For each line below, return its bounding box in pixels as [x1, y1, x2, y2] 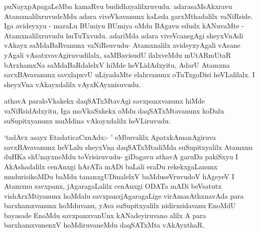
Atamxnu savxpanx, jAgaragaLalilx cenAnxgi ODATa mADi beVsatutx [4, 181, 222, 191]
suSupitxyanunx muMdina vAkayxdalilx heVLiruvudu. [4, 115, 171, 125]
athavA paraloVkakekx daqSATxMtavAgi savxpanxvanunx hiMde [4, 96, 205, 106]
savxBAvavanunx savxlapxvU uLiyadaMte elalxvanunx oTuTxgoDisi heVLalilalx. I [4, 69, 255, 80]
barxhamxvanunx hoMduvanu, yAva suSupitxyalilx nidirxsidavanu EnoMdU [4, 200, 236, 211]
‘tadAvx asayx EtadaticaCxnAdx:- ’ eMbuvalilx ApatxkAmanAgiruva [4, 132, 216, 142]
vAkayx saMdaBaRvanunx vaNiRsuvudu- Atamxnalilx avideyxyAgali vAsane [4, 40, 241, 50]
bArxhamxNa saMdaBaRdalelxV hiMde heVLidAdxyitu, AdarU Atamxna [4, 59, 230, 70]
